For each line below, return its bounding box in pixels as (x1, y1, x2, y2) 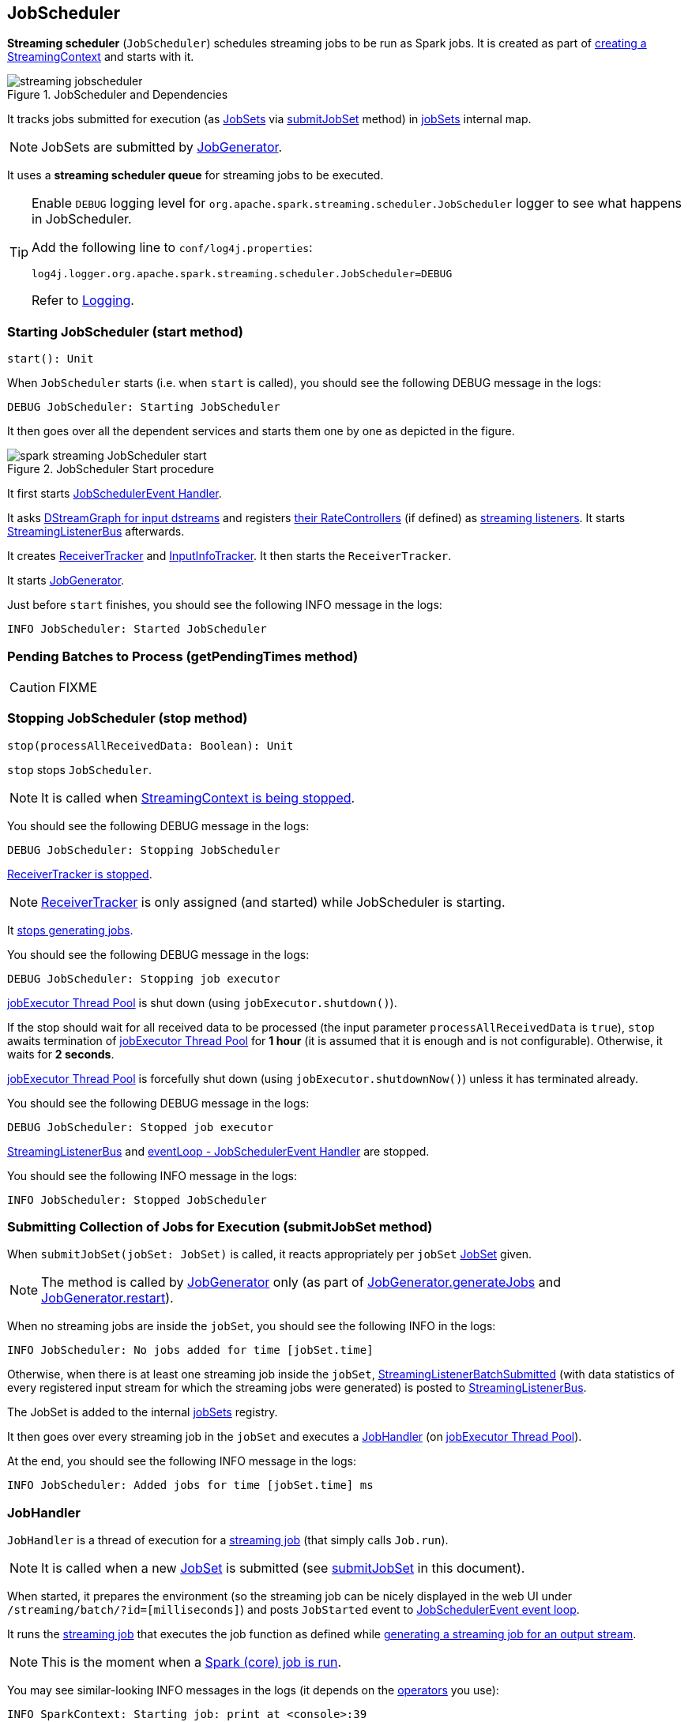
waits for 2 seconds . (7, 1047, 115, 1061)
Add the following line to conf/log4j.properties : (32, 239, 313, 256)
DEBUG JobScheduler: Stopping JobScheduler (7, 843, 280, 856)
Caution (9, 679, 56, 695)
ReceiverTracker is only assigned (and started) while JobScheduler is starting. (41, 893, 506, 910)
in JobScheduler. (32, 211, 132, 227)
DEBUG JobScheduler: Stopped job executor (7, 1120, 274, 1134)
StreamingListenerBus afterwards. (7, 524, 185, 539)
